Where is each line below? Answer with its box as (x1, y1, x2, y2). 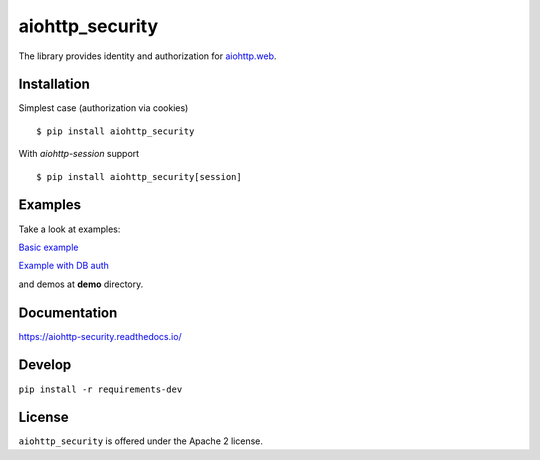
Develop (18, 356, 72, 374)
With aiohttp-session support (18, 148, 140, 160)
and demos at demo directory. (18, 278, 144, 290)
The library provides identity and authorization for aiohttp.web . (18, 50, 277, 62)
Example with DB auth (18, 260, 110, 272)
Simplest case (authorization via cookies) (18, 102, 189, 114)
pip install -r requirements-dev (18, 383, 183, 395)
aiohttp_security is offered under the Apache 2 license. (18, 435, 264, 447)
